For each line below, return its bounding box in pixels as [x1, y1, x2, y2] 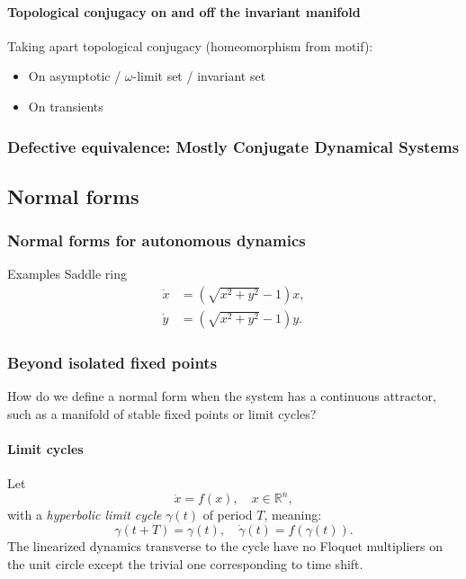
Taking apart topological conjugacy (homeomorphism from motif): [7, 36, 373, 55]
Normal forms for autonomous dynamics [7, 229, 306, 252]
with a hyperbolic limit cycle [7, 505, 162, 524]
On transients [28, 96, 103, 115]
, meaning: [264, 505, 322, 524]
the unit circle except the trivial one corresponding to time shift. [7, 554, 363, 573]
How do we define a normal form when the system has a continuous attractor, [7, 387, 436, 405]
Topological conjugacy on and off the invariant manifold [7, 2, 361, 21]
